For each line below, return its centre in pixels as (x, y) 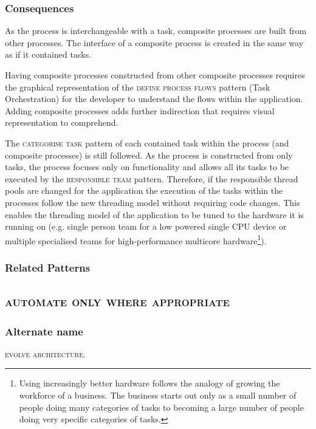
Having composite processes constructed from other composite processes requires (155, 75)
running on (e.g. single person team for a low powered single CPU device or (146, 226)
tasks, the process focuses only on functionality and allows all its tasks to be (147, 167)
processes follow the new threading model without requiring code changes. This (153, 202)
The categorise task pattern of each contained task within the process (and (147, 142)
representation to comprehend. (62, 122)
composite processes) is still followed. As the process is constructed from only (149, 155)
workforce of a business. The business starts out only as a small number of (158, 395)
